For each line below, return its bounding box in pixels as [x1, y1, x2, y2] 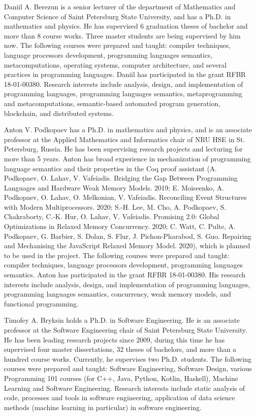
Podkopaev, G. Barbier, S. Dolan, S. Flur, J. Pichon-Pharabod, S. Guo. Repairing [4, 230, 252, 241]
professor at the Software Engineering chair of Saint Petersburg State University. [4, 325, 248, 335]
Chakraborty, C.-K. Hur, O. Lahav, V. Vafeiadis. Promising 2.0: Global [4, 211, 220, 222]
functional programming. [4, 298, 79, 308]
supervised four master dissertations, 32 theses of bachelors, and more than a [4, 344, 236, 354]
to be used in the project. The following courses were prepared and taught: [4, 250, 230, 260]
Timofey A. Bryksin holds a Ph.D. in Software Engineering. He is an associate [4, 315, 240, 325]
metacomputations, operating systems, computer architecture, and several [4, 59, 227, 70]
